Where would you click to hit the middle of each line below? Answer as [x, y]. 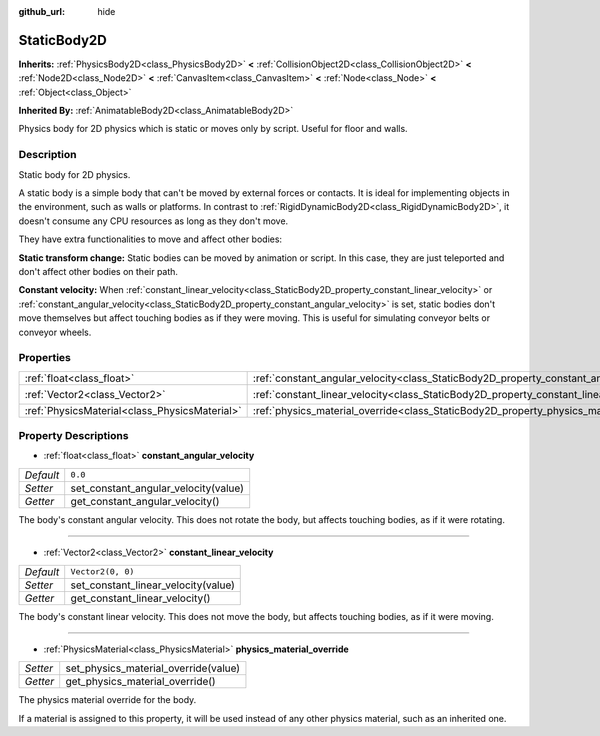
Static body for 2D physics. [74, 174]
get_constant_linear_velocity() [140, 598]
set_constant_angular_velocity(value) [157, 488]
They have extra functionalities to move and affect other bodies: [150, 239]
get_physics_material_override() [140, 682]
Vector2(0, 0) [102, 571]
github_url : [41, 11]
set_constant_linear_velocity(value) [152, 585]
